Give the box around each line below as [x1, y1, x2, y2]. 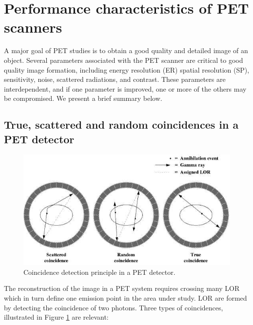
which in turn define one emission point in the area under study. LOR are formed [4, 292, 247, 303]
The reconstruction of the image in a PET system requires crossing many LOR [4, 283, 240, 293]
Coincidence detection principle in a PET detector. [23, 267, 175, 277]
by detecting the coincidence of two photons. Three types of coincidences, [4, 302, 223, 312]
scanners [4, 17, 62, 37]
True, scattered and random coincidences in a [4, 117, 239, 132]
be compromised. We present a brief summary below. [4, 93, 162, 103]
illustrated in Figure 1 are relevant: [4, 312, 109, 322]
